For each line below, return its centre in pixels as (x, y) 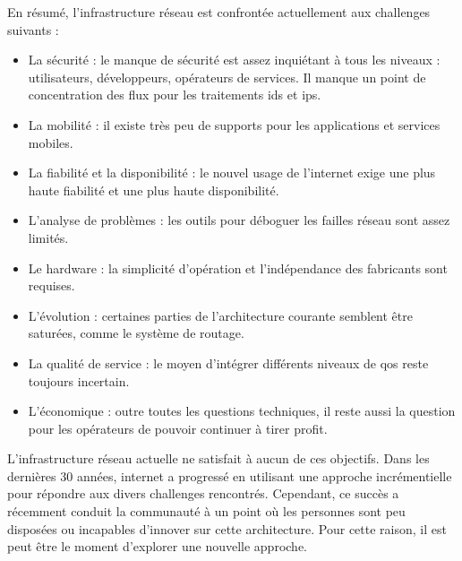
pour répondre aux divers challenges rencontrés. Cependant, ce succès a (203, 493)
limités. (48, 237)
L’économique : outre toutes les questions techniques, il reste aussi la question (242, 411)
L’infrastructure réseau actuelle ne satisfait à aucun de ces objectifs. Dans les (218, 458)
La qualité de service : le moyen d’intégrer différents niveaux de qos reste (228, 362)
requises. (51, 285)
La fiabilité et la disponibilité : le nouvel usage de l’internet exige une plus (232, 173)
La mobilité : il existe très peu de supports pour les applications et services (234, 124)
